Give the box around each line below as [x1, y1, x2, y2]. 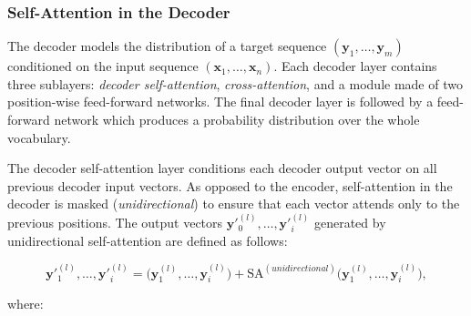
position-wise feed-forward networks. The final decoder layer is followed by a [7, 92, 434, 111]
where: [7, 294, 44, 313]
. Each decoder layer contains [273, 56, 437, 76]
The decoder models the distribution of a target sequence [7, 36, 327, 56]
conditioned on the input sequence [7, 56, 199, 76]
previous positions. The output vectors [7, 212, 223, 231]
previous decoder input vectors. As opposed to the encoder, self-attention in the [7, 176, 453, 195]
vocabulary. [7, 127, 71, 147]
